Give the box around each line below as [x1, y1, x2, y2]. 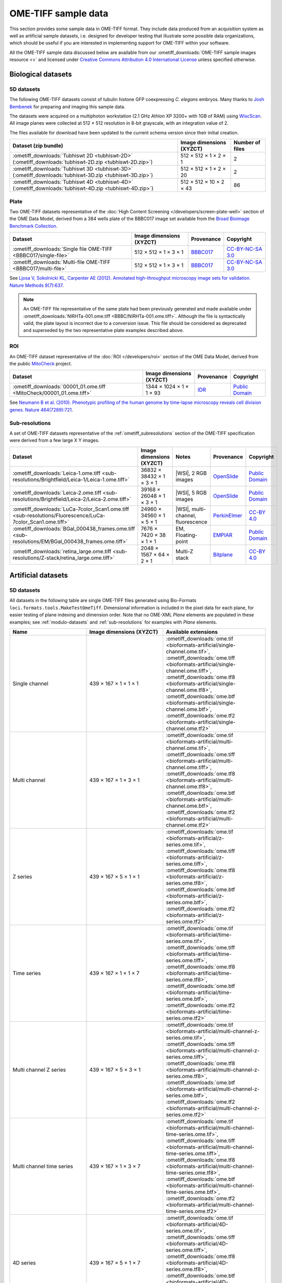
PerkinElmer [213, 512, 243, 519]
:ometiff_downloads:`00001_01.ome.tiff [12, 383, 106, 390]
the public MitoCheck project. [9, 361, 72, 367]
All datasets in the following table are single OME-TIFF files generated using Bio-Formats [9, 597, 197, 604]
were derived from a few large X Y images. [9, 437, 100, 443]
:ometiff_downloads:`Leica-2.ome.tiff [12, 489, 102, 496]
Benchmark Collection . [9, 223, 58, 229]
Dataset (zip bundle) [12, 142, 63, 149]
